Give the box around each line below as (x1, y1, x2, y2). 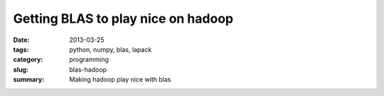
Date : (13, 36, 30, 44)
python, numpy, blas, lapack (69, 45, 152, 53)
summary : (13, 75, 45, 84)
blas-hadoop (69, 65, 107, 74)
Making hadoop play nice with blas (69, 75, 171, 84)
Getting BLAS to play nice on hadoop (13, 11, 234, 26)
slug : (13, 65, 28, 74)
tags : (13, 45, 29, 53)
